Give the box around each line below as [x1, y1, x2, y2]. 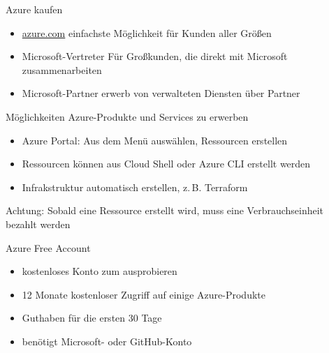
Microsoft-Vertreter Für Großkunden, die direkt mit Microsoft [22, 49, 288, 63]
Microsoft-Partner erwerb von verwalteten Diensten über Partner [22, 86, 300, 100]
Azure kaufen [6, 2, 63, 16]
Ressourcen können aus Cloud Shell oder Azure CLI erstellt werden [22, 156, 311, 171]
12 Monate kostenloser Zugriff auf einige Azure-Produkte [22, 287, 265, 301]
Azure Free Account [6, 240, 91, 255]
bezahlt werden [6, 216, 71, 231]
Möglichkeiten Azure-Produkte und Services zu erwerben [6, 109, 249, 123]
